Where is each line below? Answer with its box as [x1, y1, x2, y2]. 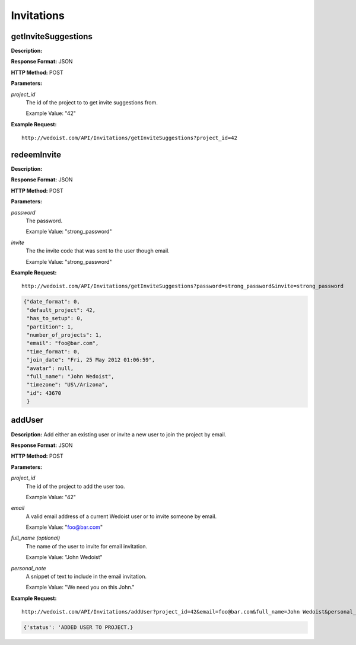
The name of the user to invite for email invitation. [26, 542, 148, 550]
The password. [26, 217, 63, 225]
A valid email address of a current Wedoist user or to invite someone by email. [26, 513, 217, 520]
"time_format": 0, [27, 348, 80, 355]
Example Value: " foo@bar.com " [26, 523, 103, 531]
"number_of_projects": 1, [27, 331, 102, 338]
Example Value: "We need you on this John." [26, 584, 135, 591]
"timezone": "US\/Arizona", [27, 381, 109, 388]
